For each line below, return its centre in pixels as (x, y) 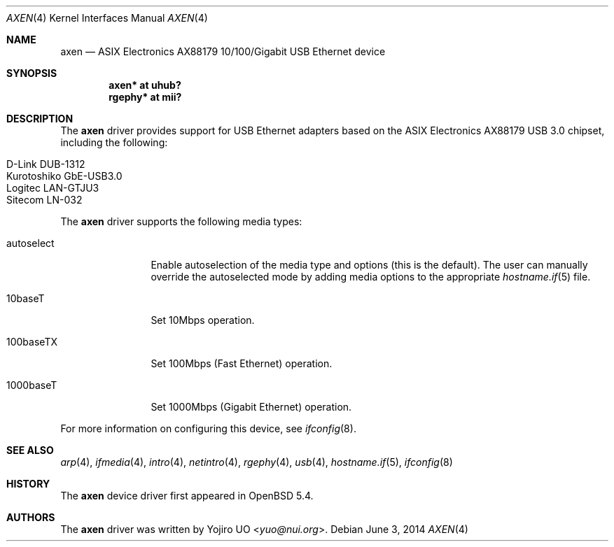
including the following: (114, 142)
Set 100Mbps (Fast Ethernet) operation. (242, 363)
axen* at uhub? (145, 85)
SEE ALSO (30, 450)
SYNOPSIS (32, 73)
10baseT (26, 298)
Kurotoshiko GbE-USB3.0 (64, 176)
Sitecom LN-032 (44, 200)
